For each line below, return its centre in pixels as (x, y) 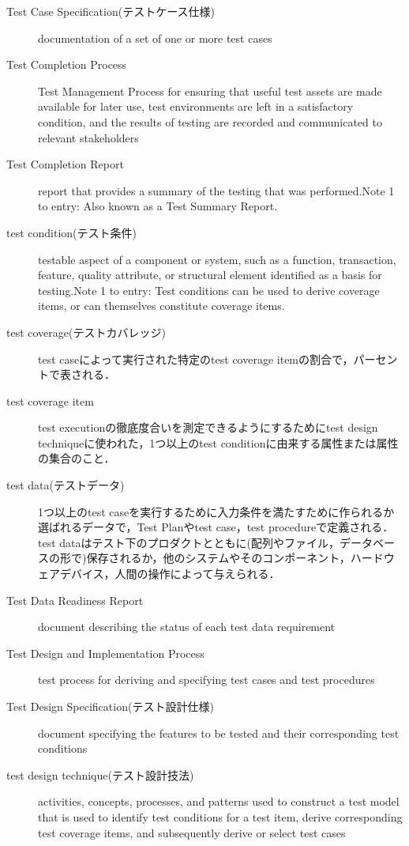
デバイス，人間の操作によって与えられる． (170, 574)
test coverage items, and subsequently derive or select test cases (192, 832)
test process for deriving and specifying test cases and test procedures (206, 680)
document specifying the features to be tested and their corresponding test (219, 733)
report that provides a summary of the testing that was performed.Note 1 (216, 190)
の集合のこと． (77, 458)
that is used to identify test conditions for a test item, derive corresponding (220, 816)
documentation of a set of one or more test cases (155, 38)
